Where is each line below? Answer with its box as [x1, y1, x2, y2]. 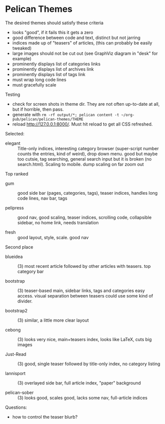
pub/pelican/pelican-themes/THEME [12, 117, 83, 122]
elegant [5, 140, 21, 146]
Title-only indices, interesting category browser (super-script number [17, 145, 159, 151]
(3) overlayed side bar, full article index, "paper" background [17, 380, 141, 386]
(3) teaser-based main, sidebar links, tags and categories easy [17, 288, 145, 294]
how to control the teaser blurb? [12, 414, 78, 420]
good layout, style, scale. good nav [17, 234, 89, 240]
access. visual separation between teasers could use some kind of [17, 293, 153, 298]
